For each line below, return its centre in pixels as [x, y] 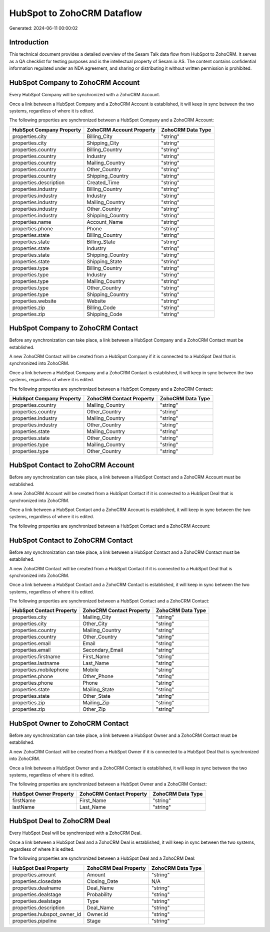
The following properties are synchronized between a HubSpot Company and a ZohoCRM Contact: [111, 389]
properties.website [34, 301]
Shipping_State [104, 261]
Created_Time [103, 182]
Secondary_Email [103, 650]
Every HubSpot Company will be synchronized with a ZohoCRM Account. [85, 95]
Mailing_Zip [96, 703]
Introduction [29, 42]
